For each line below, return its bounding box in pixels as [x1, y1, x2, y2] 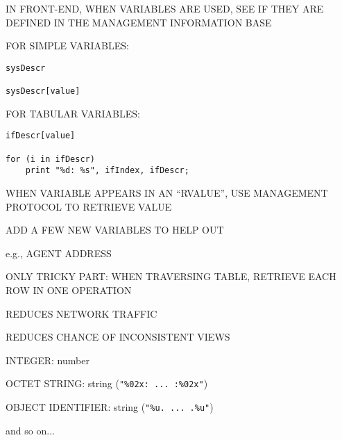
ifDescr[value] [6, 131, 76, 141]
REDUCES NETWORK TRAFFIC [6, 306, 157, 320]
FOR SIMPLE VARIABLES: [6, 38, 129, 53]
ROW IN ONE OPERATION [6, 282, 132, 297]
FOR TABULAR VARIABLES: [6, 106, 140, 120]
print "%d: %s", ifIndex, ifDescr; [25, 165, 189, 176]
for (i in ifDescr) [6, 154, 95, 164]
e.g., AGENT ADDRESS [6, 245, 112, 260]
